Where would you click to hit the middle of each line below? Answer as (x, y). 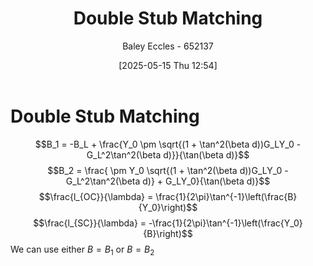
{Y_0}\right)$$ (168, 207)
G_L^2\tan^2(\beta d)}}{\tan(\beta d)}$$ (168, 154)
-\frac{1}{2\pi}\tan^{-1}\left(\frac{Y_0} (225, 223)
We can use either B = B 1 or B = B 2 (82, 250)
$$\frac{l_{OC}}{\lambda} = (96, 196)
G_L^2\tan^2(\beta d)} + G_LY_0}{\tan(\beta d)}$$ (168, 181)
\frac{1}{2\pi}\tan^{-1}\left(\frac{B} (226, 196)
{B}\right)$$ (168, 233)
